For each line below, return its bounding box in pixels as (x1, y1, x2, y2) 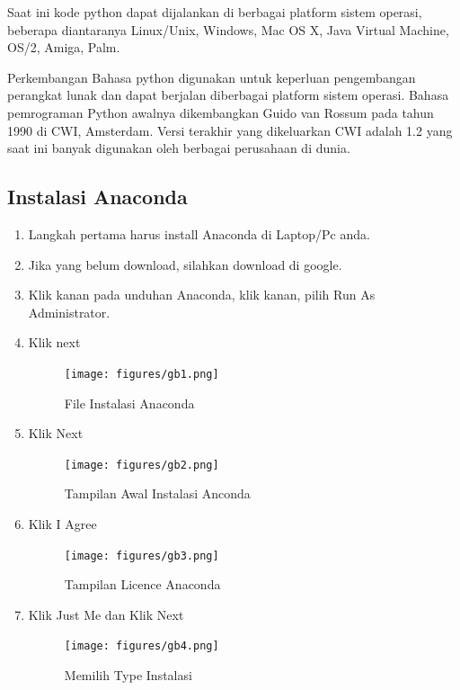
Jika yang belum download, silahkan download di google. (28, 255, 342, 273)
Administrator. (28, 302, 111, 321)
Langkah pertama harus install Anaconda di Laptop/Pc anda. (28, 224, 370, 243)
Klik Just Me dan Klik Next (28, 605, 184, 623)
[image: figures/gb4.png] (64, 640, 219, 653)
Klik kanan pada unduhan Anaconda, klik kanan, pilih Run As (28, 285, 376, 304)
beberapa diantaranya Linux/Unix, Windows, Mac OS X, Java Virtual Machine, (7, 20, 449, 39)
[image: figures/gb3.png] (64, 549, 219, 562)
